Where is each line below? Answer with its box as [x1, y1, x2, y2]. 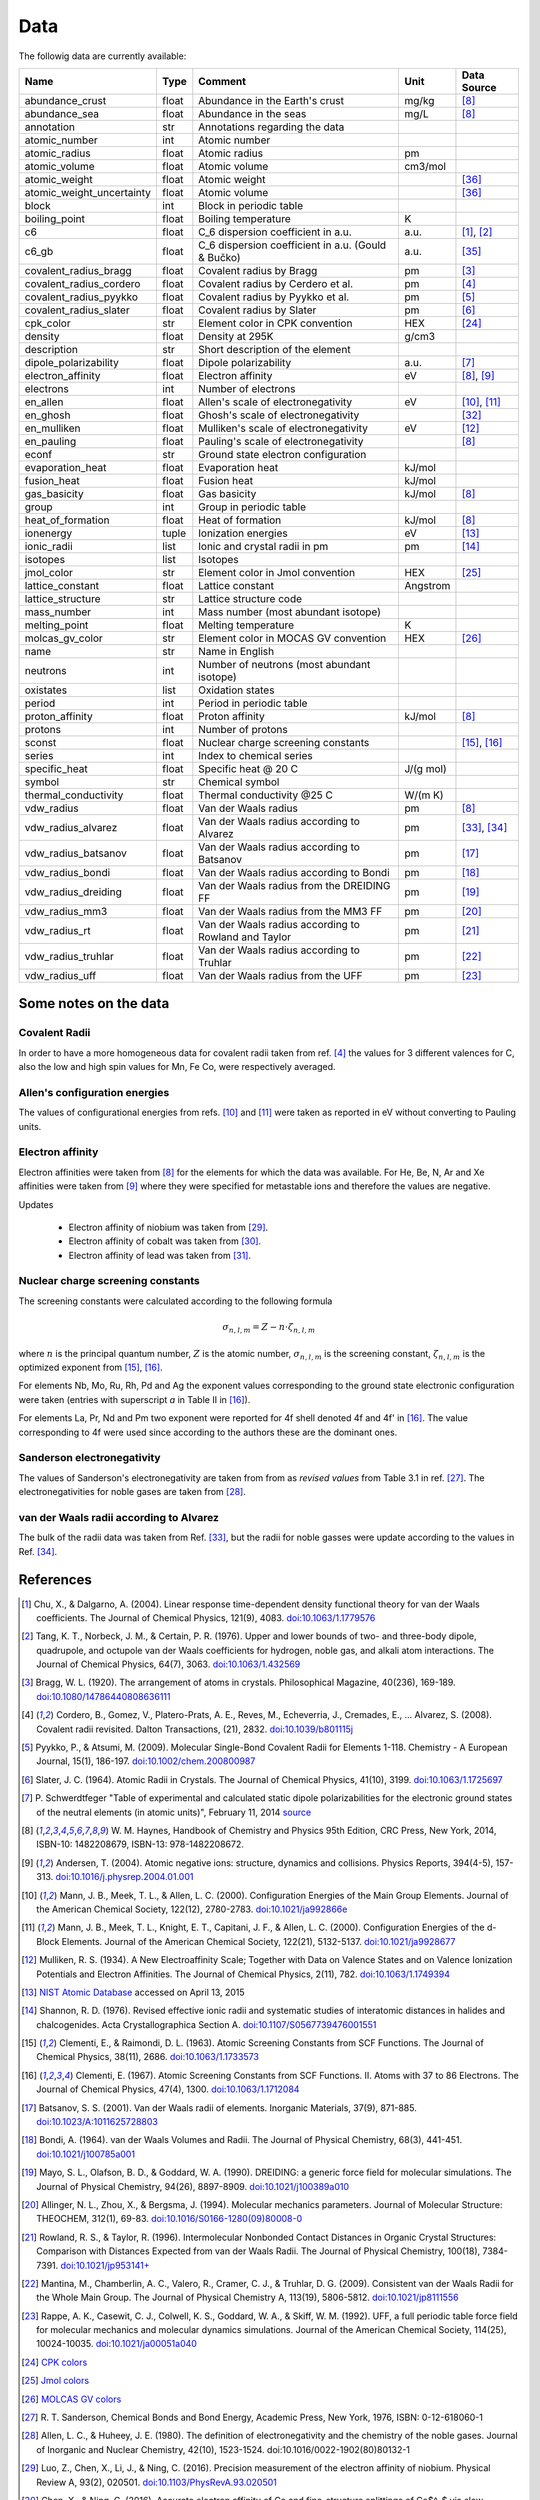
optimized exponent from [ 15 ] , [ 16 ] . [18, 1361, 164, 1373]
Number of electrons [198, 381, 296, 395]
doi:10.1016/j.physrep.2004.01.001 [55, 1871, 194, 1883]
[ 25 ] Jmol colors [21, 2375, 90, 2387]
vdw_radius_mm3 [24, 904, 108, 918]
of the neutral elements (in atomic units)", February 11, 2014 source [36, 1806, 312, 1818]
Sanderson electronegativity [18, 1451, 161, 1465]
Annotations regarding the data [198, 120, 345, 134]
